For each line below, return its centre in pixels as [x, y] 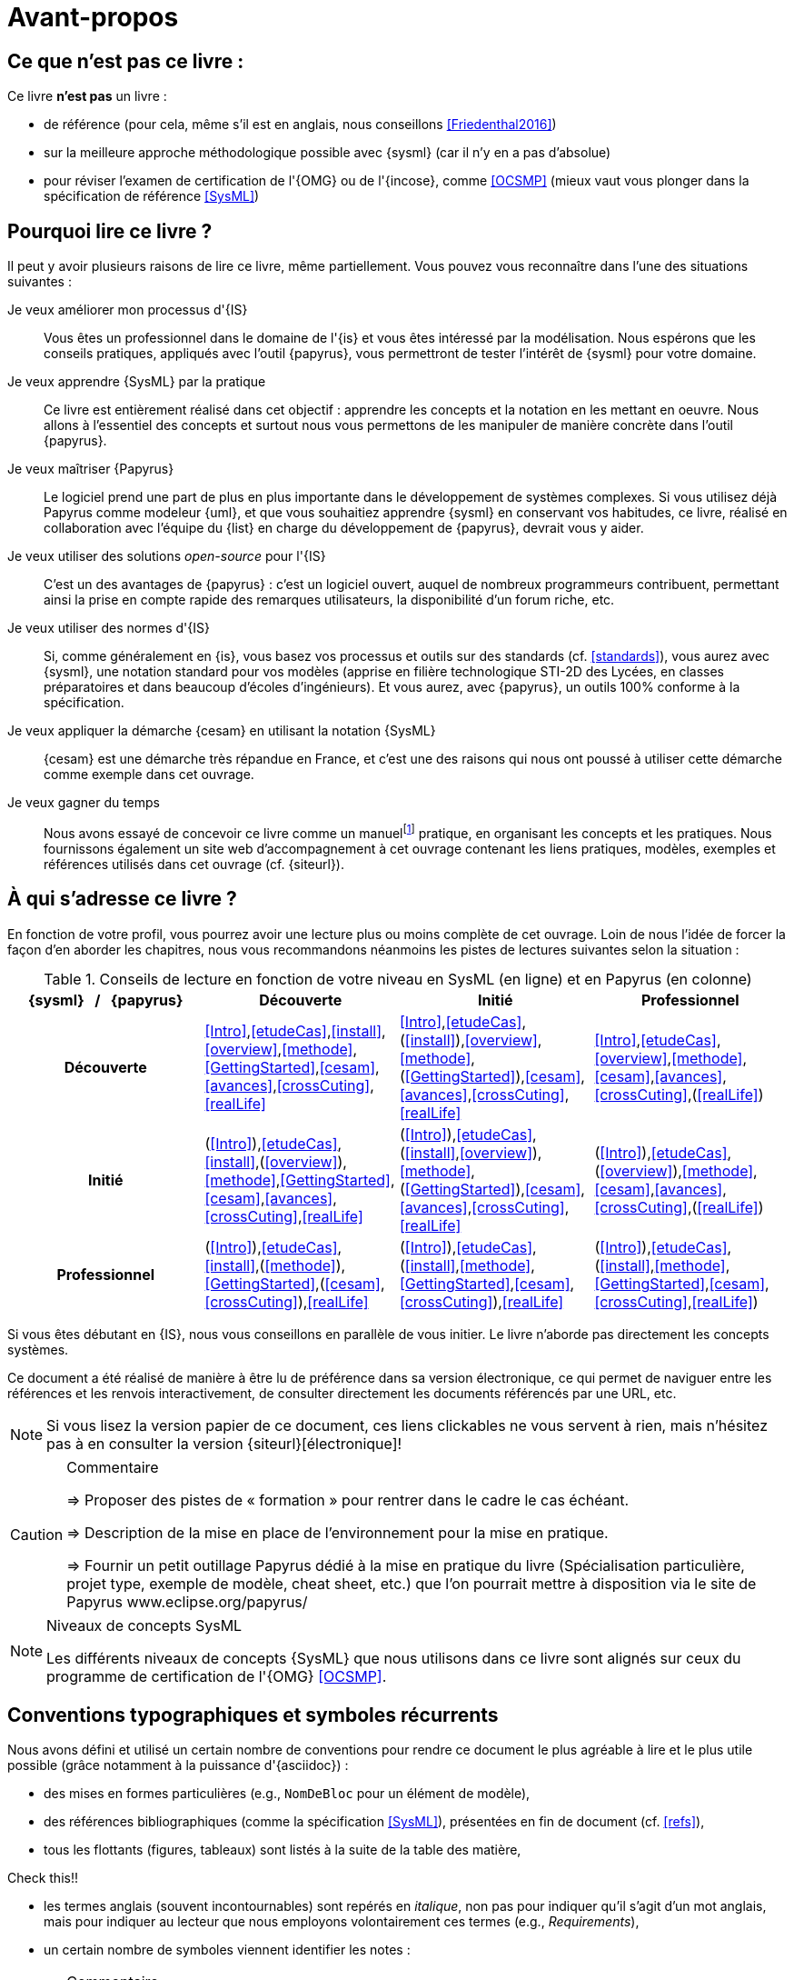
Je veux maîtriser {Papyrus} [91, 469]
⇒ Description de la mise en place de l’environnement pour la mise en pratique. [337, 1532]
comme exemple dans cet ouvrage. [149, 775]
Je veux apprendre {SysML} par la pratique [137, 382]
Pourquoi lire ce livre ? [110, 231]
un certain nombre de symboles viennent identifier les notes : [227, 1950]
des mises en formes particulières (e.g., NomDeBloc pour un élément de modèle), [287, 1794]
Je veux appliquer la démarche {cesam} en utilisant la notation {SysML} [222, 731]
